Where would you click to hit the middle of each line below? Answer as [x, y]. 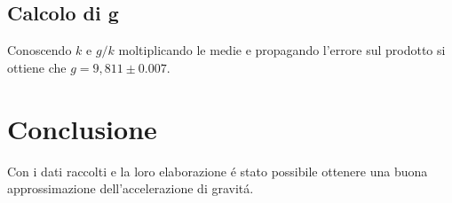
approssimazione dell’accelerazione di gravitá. [131, 188]
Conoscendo [40, 50]
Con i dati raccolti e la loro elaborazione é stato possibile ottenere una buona [218, 171]
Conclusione [82, 128]
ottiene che [37, 67]
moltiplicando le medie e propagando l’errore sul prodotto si [282, 50]
